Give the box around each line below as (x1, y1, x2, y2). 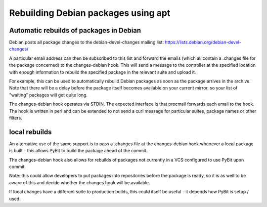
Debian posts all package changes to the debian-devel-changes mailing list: (9, 40, 164, 45)
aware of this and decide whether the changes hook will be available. (9, 179, 150, 185)
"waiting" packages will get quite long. (9, 92, 88, 98)
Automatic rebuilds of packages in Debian (9, 26, 141, 35)
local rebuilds (9, 127, 52, 136)
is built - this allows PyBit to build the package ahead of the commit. (9, 148, 148, 154)
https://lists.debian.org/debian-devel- (165, 40, 242, 45)
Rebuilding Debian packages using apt (9, 7, 171, 18)
